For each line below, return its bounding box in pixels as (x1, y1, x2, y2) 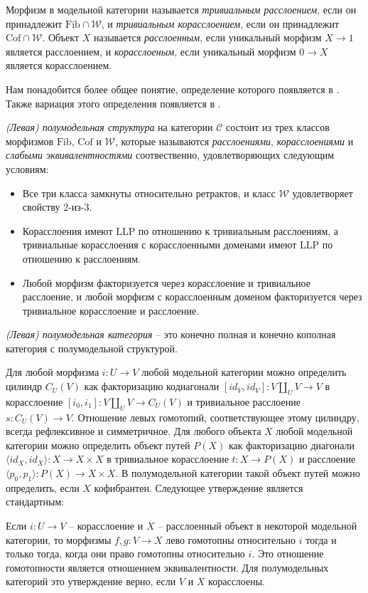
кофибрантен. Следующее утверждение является (94, 480, 303, 495)
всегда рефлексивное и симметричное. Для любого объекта (6, 424, 261, 439)
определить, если (6, 480, 80, 495)
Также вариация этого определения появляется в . (6, 95, 221, 110)
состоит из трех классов (226, 120, 330, 135)
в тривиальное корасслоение (107, 451, 229, 466)
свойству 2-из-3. (22, 199, 92, 214)
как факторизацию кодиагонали (84, 379, 220, 394)
